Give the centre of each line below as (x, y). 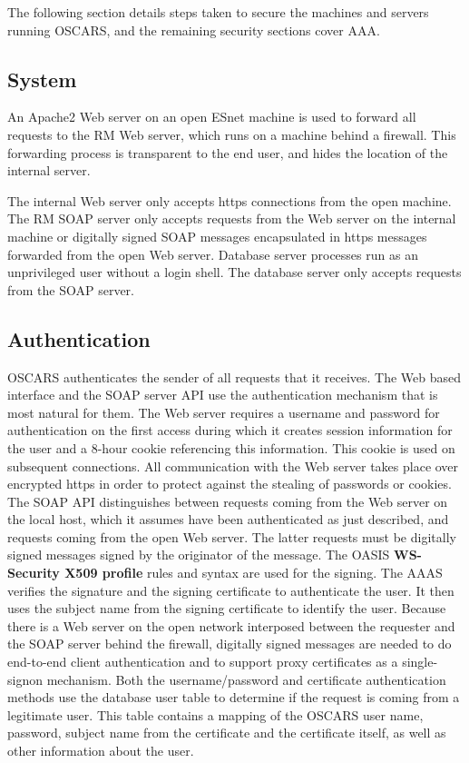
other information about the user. (101, 750)
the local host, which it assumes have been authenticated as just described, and (228, 519)
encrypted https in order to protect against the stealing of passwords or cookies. (230, 484)
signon (25, 679)
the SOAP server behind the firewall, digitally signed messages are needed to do (230, 644)
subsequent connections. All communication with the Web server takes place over (233, 466)
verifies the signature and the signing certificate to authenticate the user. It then (231, 590)
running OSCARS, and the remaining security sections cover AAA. (194, 30)
